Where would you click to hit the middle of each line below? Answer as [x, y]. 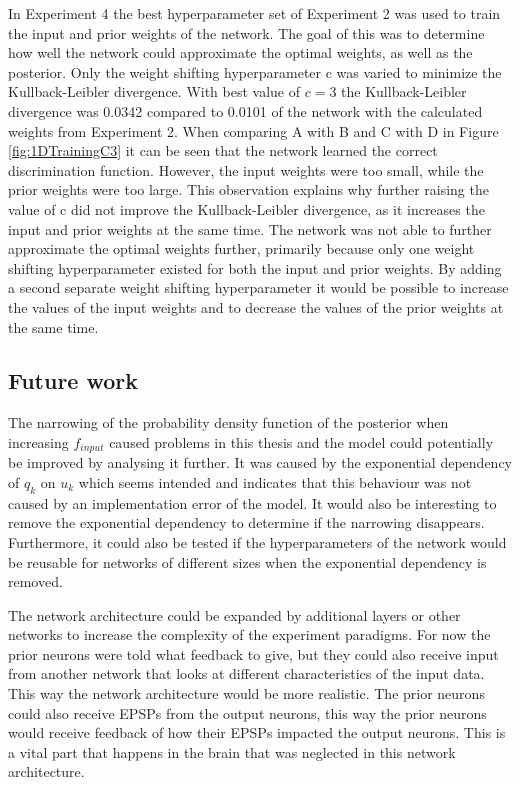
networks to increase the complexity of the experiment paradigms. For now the [249, 634]
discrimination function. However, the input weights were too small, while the [246, 169]
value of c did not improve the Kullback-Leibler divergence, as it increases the [246, 208]
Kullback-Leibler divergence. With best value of [154, 91]
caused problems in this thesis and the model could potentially [301, 441]
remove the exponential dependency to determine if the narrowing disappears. [246, 522]
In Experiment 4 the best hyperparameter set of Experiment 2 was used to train [254, 13]
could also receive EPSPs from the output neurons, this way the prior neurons [247, 712]
